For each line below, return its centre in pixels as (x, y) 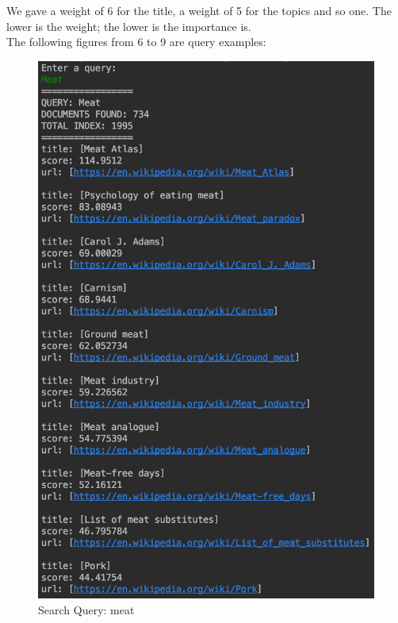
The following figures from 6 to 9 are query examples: (136, 42)
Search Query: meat (86, 609)
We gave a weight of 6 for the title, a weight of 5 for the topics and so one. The (199, 10)
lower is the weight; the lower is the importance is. (129, 26)
